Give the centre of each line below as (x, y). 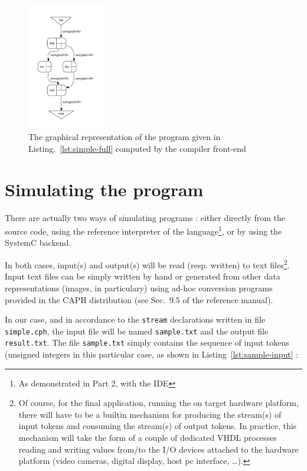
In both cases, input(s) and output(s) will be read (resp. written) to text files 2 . (147, 264)
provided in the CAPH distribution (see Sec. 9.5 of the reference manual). (139, 299)
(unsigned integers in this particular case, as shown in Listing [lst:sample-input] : (152, 354)
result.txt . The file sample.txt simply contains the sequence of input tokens (147, 342)
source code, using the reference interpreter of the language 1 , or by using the (143, 230)
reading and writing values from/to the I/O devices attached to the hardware (159, 449)
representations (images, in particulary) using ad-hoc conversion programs (139, 288)
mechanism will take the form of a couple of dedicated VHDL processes (148, 438)
